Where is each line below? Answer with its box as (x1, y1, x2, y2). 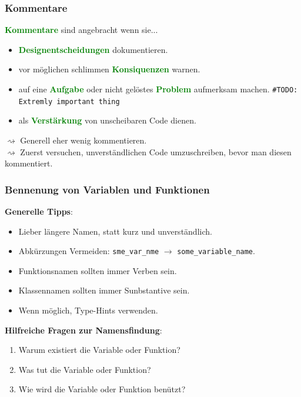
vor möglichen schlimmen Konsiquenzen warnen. (18, 63, 200, 75)
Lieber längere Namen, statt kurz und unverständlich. (18, 225, 212, 237)
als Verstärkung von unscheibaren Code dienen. (18, 114, 196, 126)
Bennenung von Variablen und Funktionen (5, 182, 210, 196)
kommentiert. (5, 157, 53, 169)
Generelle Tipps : (5, 205, 73, 217)
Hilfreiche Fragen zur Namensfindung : (5, 323, 162, 336)
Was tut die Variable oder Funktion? (18, 363, 151, 375)
